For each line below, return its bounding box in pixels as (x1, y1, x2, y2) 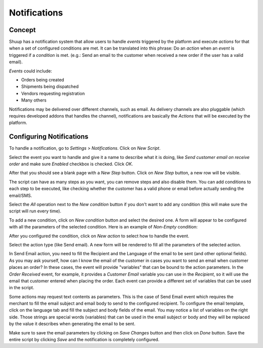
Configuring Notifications (9, 133, 89, 141)
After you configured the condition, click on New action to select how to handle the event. (9, 233, 189, 239)
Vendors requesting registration (21, 90, 85, 96)
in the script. (9, 285, 34, 291)
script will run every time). (9, 208, 61, 214)
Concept (9, 26, 36, 34)
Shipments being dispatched (21, 84, 79, 89)
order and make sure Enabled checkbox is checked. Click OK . (9, 161, 133, 167)
